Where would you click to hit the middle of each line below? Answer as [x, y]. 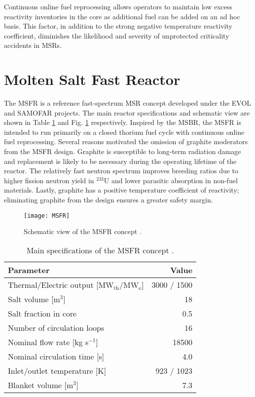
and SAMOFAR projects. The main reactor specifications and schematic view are [127, 112]
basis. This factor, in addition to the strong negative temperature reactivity [118, 26]
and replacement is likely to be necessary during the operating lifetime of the [120, 161]
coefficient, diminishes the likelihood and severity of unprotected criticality [117, 35]
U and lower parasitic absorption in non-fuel [171, 180]
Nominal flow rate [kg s [48, 342]
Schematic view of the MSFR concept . [83, 231]
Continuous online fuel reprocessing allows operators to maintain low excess [118, 6]
